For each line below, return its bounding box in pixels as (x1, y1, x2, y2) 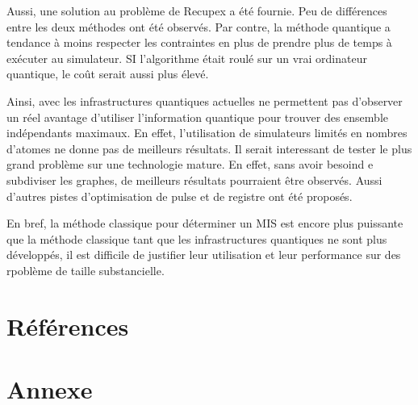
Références (6, 309, 129, 342)
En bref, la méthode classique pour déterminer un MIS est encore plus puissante (6, 215, 403, 232)
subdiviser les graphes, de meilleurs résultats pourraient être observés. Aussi (6, 171, 382, 188)
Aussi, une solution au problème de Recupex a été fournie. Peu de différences (6, 2, 387, 19)
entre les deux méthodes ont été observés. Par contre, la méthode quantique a (6, 18, 391, 35)
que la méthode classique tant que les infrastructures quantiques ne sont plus (6, 230, 387, 247)
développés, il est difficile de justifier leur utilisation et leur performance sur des (6, 246, 401, 263)
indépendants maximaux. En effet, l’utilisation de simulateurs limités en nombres (6, 124, 408, 141)
